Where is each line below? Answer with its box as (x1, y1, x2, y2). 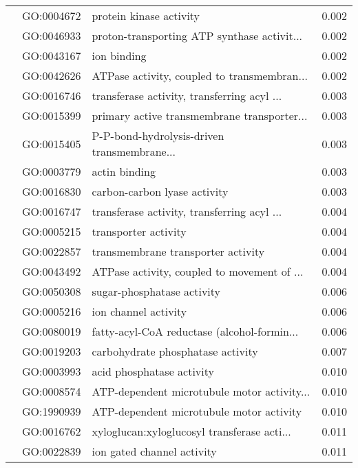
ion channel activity (92, 303, 187, 319)
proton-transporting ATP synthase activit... (92, 28, 303, 43)
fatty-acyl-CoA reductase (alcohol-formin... (92, 323, 299, 339)
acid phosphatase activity (92, 363, 214, 379)
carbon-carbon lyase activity (92, 183, 229, 199)
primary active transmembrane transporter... (92, 108, 308, 123)
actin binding (92, 163, 156, 179)
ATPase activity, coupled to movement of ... (92, 263, 304, 279)
